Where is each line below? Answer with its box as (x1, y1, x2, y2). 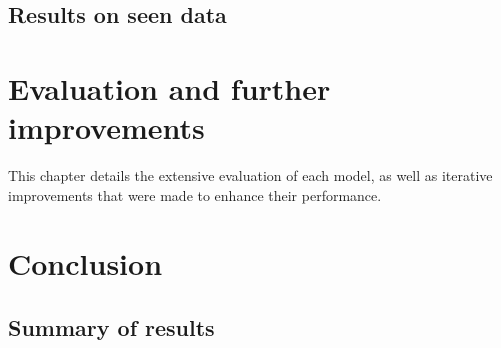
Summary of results (8, 312, 215, 343)
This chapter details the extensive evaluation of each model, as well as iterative (8, 165, 493, 186)
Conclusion (8, 243, 163, 284)
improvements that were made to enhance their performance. (8, 184, 382, 205)
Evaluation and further (8, 67, 331, 108)
